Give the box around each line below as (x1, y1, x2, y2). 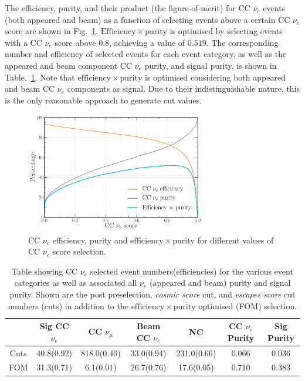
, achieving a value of (109, 36, 185, 48)
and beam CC (5, 82, 55, 95)
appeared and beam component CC (5, 59, 133, 71)
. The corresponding (206, 36, 279, 48)
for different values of (197, 233, 274, 246)
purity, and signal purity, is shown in (144, 59, 277, 71)
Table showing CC (12, 265, 78, 277)
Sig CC (39, 320, 69, 332)
